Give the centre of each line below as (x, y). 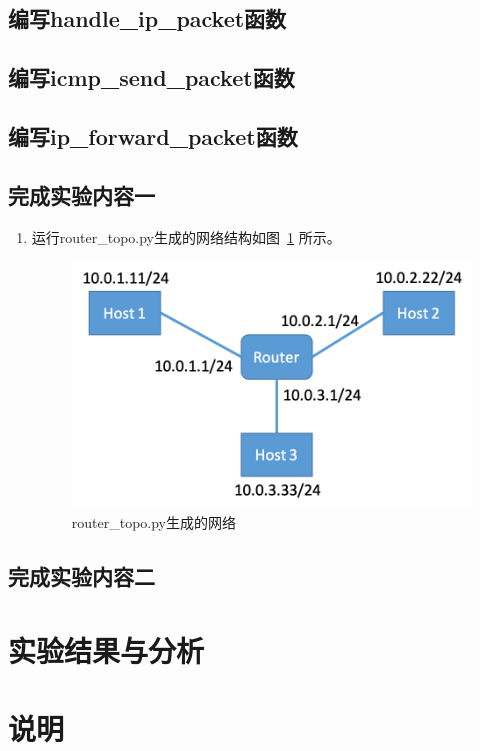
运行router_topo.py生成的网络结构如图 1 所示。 (186, 236)
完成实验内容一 (81, 194)
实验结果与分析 (106, 649)
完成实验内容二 (81, 576)
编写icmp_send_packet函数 (151, 77)
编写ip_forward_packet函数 (153, 135)
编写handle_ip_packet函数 (147, 18)
